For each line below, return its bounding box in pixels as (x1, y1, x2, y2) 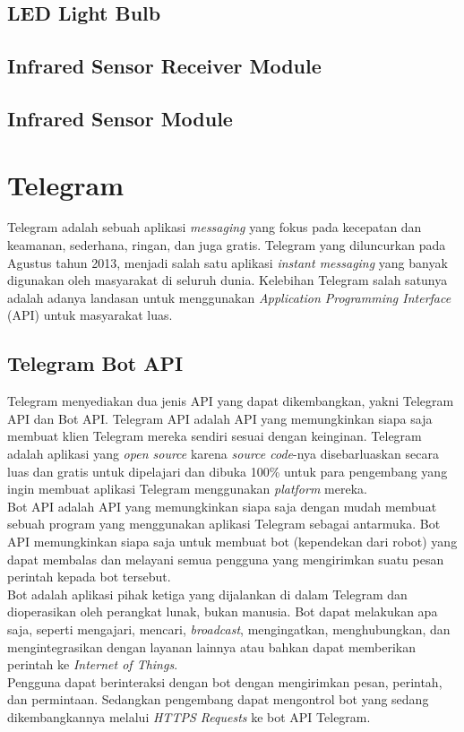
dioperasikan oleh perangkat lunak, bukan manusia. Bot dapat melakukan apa (7, 602, 438, 621)
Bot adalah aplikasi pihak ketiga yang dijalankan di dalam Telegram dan (7, 584, 408, 603)
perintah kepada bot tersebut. (7, 567, 171, 586)
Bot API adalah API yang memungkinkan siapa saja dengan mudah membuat (7, 496, 437, 515)
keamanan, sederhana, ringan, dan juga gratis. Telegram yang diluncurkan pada (7, 236, 446, 254)
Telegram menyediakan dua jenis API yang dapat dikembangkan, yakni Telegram (7, 392, 454, 410)
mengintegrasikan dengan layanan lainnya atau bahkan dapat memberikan (7, 637, 416, 656)
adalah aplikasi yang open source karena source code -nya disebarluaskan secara (7, 444, 439, 463)
